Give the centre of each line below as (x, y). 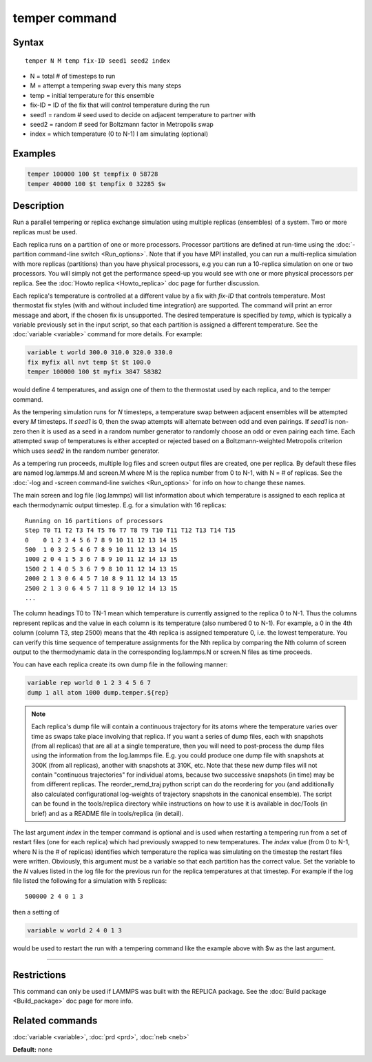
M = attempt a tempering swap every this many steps (106, 85)
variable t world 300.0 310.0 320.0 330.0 (100, 353)
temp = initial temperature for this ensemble (92, 95)
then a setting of (36, 912)
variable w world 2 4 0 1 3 (74, 930)
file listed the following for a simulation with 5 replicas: (90, 881)
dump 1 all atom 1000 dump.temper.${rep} (98, 692)
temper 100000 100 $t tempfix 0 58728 (93, 174)
